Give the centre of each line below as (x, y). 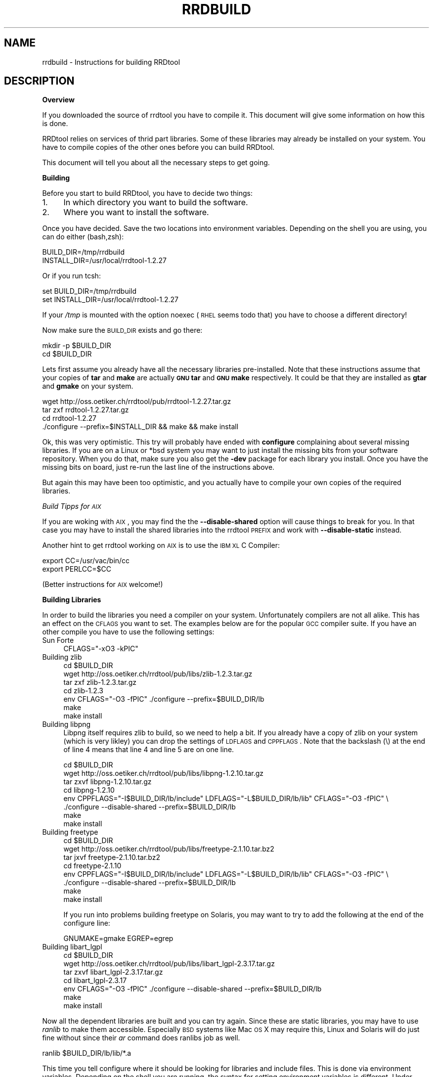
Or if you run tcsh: (71, 276)
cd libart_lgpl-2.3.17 (95, 981)
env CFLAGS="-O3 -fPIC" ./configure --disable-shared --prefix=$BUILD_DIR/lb (193, 989)
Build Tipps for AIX (72, 506)
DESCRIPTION (39, 81)
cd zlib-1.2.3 (83, 691)
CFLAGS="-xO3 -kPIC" (101, 649)
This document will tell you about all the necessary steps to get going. (156, 163)
